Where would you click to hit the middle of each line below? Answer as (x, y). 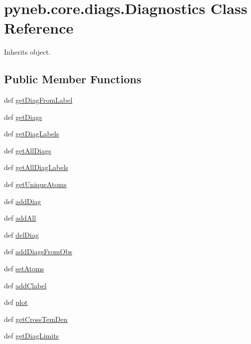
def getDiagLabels (32, 134)
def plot (16, 302)
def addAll (20, 218)
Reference (39, 28)
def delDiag (22, 234)
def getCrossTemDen (36, 319)
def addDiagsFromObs (38, 251)
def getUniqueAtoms (35, 184)
